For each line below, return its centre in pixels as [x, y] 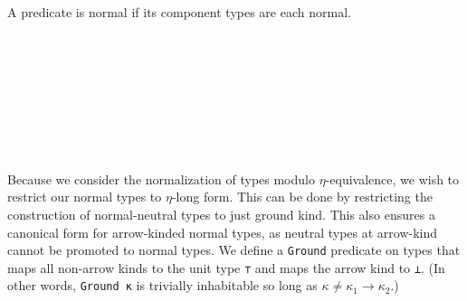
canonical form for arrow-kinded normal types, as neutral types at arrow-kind [223, 232]
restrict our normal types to [85, 197]
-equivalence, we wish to [392, 179]
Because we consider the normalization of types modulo [161, 179]
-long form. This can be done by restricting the [302, 197]
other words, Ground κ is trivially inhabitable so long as [162, 285]
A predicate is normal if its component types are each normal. [179, 12]
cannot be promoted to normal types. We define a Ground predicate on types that [234, 250]
